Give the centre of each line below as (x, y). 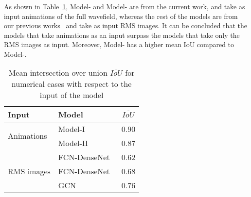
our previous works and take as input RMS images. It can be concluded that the (125, 25)
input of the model (72, 95)
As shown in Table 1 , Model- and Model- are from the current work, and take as (125, 6)
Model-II (73, 143)
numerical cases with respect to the (72, 83)
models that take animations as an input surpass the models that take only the (122, 35)
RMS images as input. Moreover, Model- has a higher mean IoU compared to (119, 44)
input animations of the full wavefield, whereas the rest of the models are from (121, 16)
